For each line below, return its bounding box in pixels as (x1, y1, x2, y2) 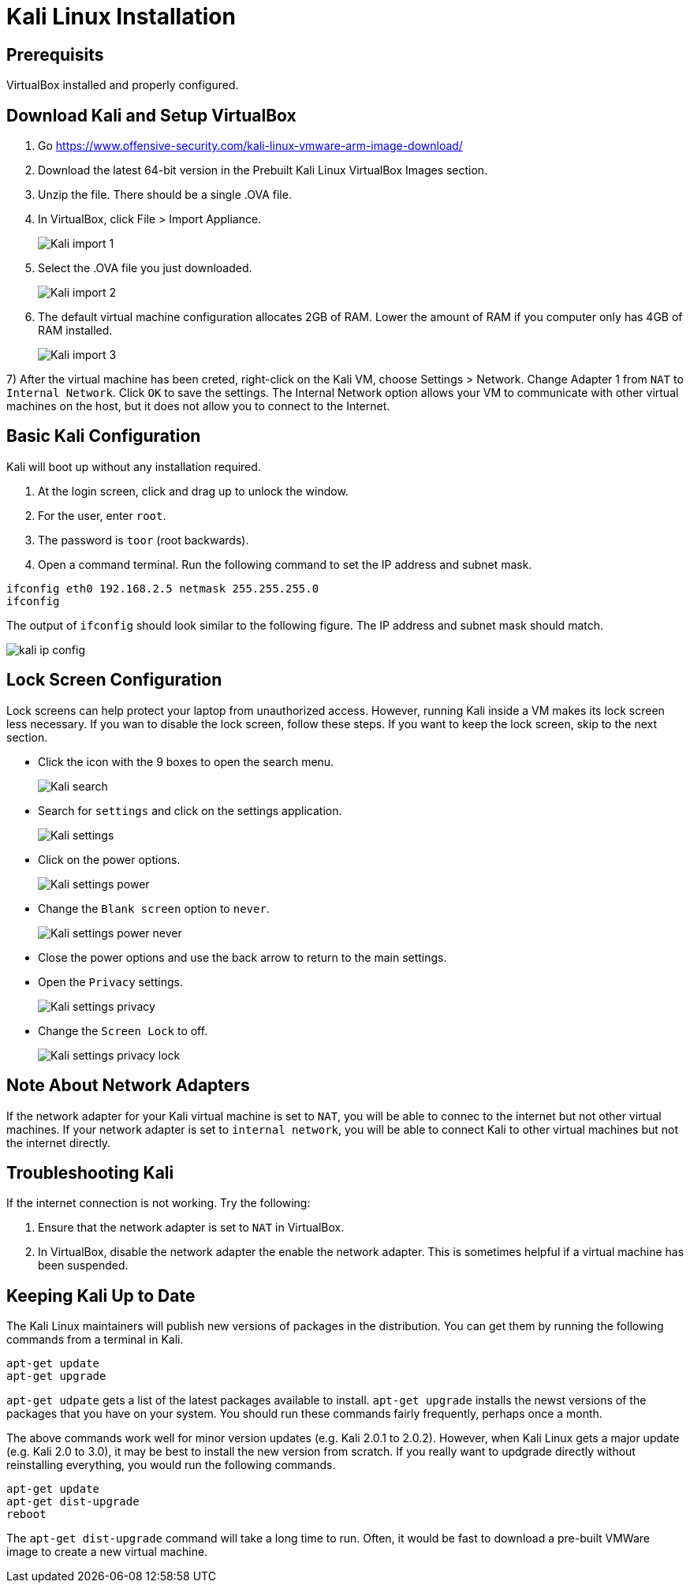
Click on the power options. (38, 852, 181, 866)
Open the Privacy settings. (38, 974, 183, 989)
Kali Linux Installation (6, 3, 236, 30)
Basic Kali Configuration (6, 426, 201, 447)
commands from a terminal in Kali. (6, 1333, 184, 1347)
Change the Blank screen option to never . (38, 901, 270, 915)
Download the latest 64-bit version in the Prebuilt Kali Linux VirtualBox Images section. (38, 163, 488, 178)
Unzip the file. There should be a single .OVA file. (38, 188, 292, 202)
